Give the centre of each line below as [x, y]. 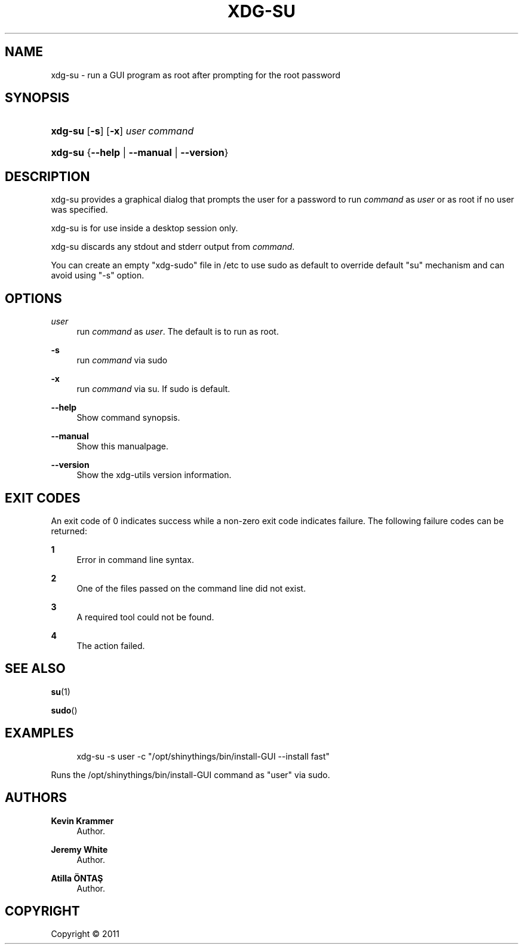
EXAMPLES [39, 733]
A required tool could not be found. [145, 617]
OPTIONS [33, 298]
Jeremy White [79, 849]
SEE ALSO [35, 669]
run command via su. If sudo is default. [153, 389]
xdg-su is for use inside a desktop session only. [144, 228]
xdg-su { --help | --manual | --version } [140, 153]
